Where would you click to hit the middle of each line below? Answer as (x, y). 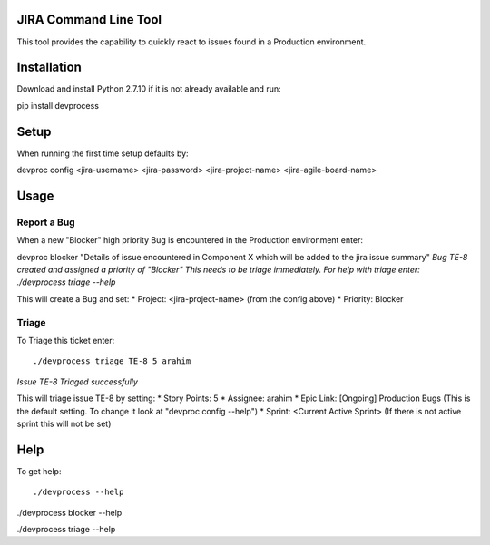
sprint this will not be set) (64, 423)
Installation (49, 68)
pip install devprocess (58, 105)
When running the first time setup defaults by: (103, 153)
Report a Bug (46, 222)
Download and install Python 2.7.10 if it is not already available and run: (149, 89)
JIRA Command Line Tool (89, 19)
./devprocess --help (78, 492)
